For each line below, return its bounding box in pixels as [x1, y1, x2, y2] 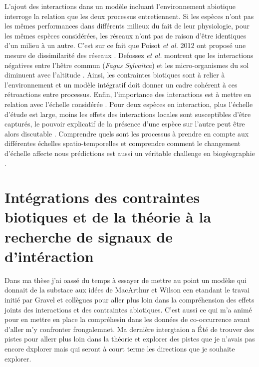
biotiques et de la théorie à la [4, 206, 212, 227]
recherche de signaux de [4, 226, 173, 246]
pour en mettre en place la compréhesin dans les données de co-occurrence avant [4, 314, 251, 324]
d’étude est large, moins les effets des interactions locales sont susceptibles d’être [4, 108, 251, 119]
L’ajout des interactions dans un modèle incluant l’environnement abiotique [4, 1, 236, 11]
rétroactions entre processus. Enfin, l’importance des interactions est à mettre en [4, 89, 252, 99]
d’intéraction [4, 245, 94, 266]
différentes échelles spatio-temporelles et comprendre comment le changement [4, 138, 241, 148]
